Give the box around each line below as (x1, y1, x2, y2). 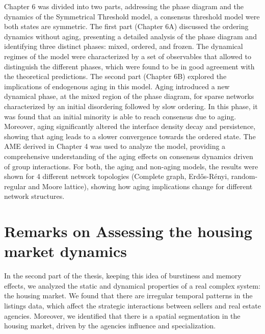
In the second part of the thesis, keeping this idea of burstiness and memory (4, 270, 242, 281)
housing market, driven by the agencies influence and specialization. (4, 320, 216, 331)
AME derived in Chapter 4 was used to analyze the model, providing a (4, 141, 226, 151)
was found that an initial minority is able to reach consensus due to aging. (4, 111, 236, 121)
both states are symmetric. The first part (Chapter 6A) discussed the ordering (4, 21, 249, 32)
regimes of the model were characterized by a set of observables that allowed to (4, 50, 251, 61)
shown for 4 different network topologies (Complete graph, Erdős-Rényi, (4, 171, 229, 182)
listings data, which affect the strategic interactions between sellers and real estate (4, 300, 261, 311)
